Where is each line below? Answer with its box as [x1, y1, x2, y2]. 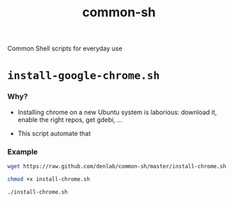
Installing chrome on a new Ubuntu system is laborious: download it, [17, 108, 217, 116]
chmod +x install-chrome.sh [7, 175, 91, 183]
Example [7, 147, 38, 157]
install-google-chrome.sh [7, 69, 160, 82]
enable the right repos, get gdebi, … [17, 115, 123, 124]
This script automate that [17, 129, 91, 138]
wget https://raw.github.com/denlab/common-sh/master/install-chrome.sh [7, 162, 227, 170]
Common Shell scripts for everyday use [7, 44, 123, 53]
